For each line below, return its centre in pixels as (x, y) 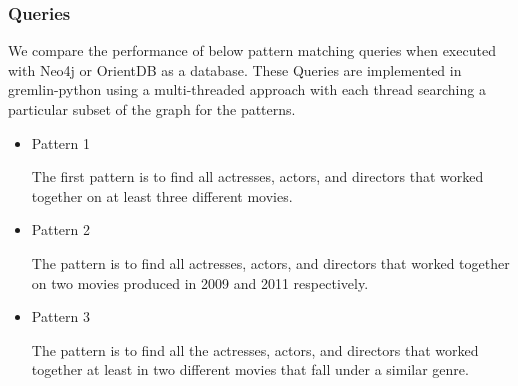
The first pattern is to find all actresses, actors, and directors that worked (257, 176)
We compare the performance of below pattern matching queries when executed (252, 50)
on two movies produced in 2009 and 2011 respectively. (200, 282)
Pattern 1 (60, 142)
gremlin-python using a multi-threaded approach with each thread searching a (247, 89)
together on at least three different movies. (162, 195)
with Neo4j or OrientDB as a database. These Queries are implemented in (235, 69)
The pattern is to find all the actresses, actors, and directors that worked (255, 349)
